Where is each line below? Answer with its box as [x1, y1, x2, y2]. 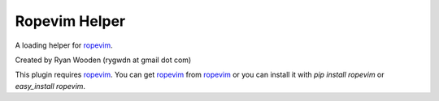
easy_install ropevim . [15, 81, 85, 90]
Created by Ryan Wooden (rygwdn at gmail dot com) [15, 55, 192, 65]
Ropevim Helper [15, 12, 126, 30]
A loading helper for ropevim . [15, 40, 113, 50]
